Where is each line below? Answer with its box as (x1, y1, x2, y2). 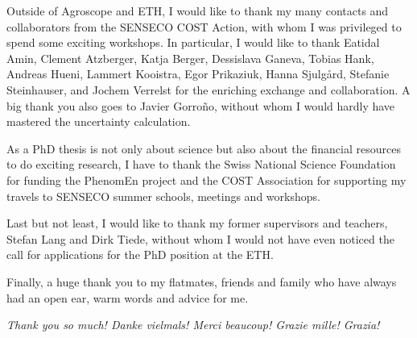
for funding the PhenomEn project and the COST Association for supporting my (6, 171, 407, 188)
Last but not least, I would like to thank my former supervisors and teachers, (6, 215, 388, 232)
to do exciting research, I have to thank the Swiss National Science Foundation (6, 156, 396, 173)
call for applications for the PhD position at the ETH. (6, 246, 274, 263)
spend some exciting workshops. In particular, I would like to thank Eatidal (6, 34, 380, 51)
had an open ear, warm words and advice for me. (6, 289, 249, 306)
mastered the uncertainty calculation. (6, 113, 191, 130)
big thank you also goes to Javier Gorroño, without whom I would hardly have (6, 97, 395, 114)
